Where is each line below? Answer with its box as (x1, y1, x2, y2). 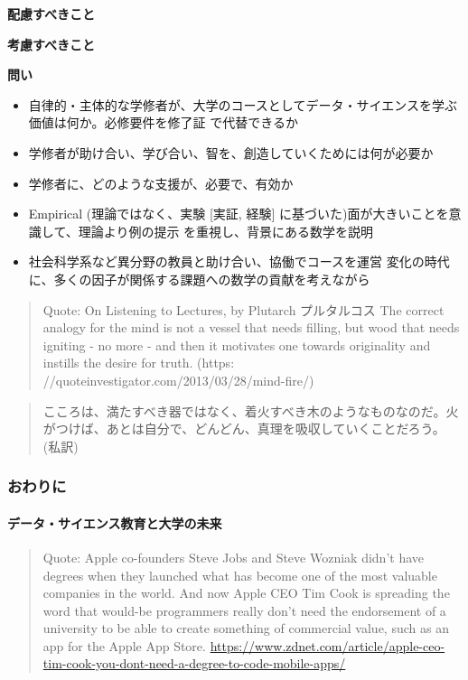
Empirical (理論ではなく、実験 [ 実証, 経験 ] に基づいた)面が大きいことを (28, 204, 449, 223)
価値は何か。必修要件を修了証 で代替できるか (28, 113, 298, 132)
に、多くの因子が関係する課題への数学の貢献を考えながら (28, 269, 370, 288)
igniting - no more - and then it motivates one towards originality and (42, 335, 431, 354)
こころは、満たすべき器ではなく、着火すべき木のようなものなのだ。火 (42, 401, 459, 420)
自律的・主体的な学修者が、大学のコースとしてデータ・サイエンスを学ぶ (28, 95, 457, 114)
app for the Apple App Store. (42, 636, 206, 655)
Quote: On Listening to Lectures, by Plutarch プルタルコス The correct (42, 300, 445, 319)
